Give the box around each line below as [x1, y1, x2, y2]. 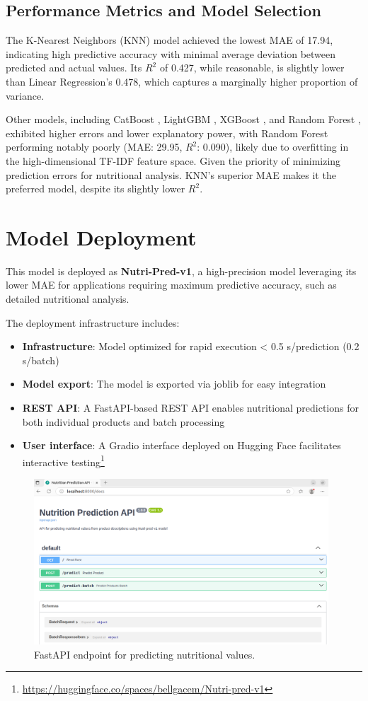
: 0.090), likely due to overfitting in [197, 139, 349, 154]
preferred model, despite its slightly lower [6, 181, 185, 196]
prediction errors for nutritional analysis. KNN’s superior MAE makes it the [6, 167, 336, 182]
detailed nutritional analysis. [6, 291, 130, 306]
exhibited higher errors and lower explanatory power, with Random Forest [6, 125, 328, 140]
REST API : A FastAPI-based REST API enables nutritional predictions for [22, 400, 359, 415]
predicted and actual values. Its [6, 60, 142, 75]
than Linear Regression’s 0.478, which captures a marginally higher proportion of [6, 74, 358, 88]
